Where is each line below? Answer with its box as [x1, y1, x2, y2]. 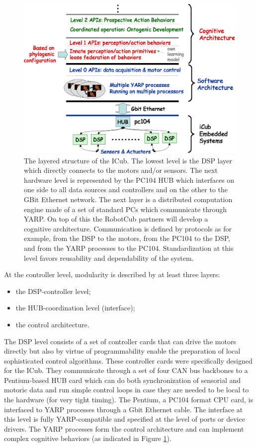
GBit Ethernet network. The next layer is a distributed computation [24, 194, 233, 204]
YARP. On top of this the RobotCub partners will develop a [24, 214, 208, 224]
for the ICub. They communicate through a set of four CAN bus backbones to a [4, 365, 248, 375]
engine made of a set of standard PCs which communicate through [24, 204, 227, 214]
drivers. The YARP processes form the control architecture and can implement [4, 423, 244, 434]
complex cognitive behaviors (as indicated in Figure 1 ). [4, 433, 171, 444]
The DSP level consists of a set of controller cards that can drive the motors [4, 336, 236, 346]
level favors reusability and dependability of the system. [24, 252, 194, 263]
